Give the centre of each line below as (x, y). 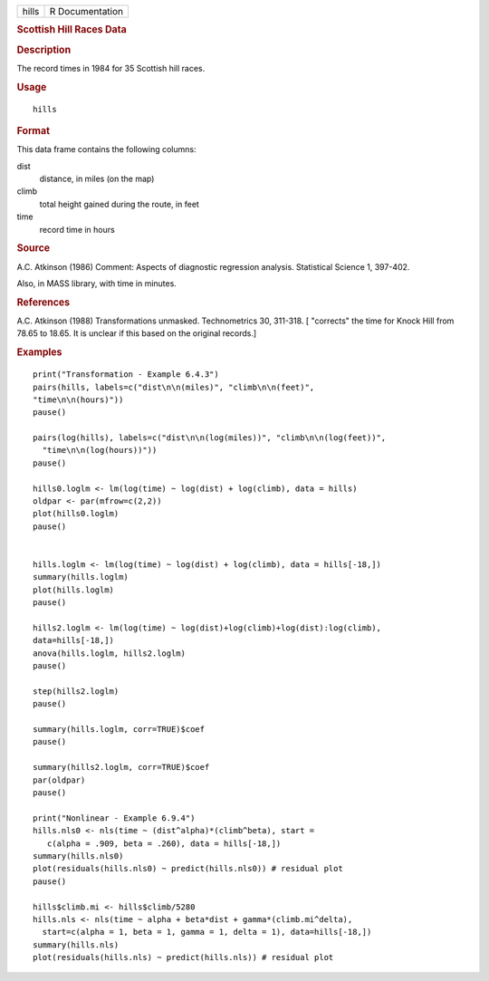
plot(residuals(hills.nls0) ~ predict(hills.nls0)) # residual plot (188, 869)
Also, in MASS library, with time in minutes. (96, 284)
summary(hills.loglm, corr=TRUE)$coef (119, 730)
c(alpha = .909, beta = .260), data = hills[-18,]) (164, 843)
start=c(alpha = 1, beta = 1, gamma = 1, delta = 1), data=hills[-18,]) (207, 932)
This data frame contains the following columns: (106, 149)
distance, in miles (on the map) (97, 179)
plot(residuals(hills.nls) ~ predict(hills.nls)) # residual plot (183, 957)
